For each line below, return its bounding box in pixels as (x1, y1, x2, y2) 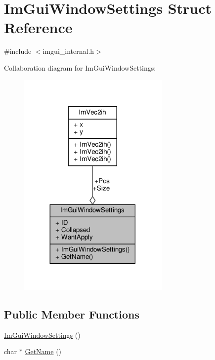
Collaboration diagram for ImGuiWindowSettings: (4, 62, 156, 73)
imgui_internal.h (43, 46, 94, 56)
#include (4, 46, 32, 56)
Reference (4, 17, 73, 38)
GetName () (25, 346, 62, 357)
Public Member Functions (4, 306, 139, 321)
